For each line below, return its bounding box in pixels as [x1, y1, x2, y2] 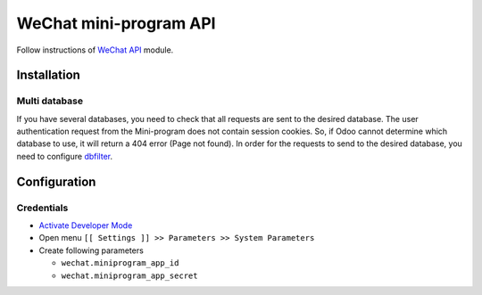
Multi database [16, 94, 84, 107]
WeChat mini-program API [16, 13, 216, 33]
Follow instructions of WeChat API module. [16, 45, 174, 55]
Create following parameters [38, 245, 145, 256]
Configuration [16, 174, 96, 189]
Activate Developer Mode [38, 220, 133, 231]
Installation [16, 68, 80, 83]
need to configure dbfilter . [16, 151, 113, 161]
